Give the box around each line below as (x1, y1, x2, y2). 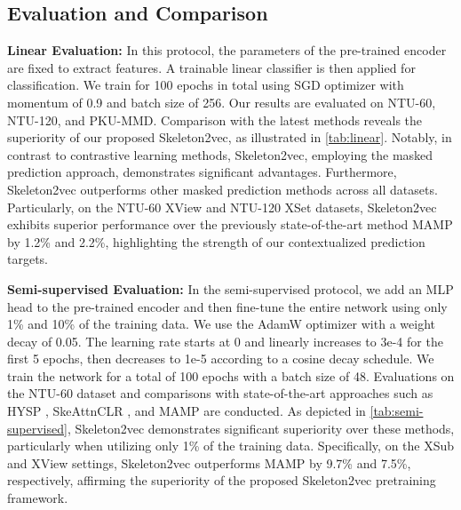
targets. (7, 250, 49, 268)
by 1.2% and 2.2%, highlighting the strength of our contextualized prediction (7, 232, 425, 251)
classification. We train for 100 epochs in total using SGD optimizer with (7, 76, 404, 94)
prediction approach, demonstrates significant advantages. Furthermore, (7, 163, 397, 181)
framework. (7, 489, 68, 507)
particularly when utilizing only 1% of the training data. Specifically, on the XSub (7, 436, 455, 455)
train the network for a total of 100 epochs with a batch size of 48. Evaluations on (7, 366, 455, 385)
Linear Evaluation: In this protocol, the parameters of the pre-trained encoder (7, 41, 447, 60)
